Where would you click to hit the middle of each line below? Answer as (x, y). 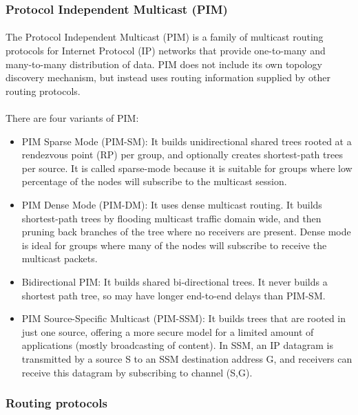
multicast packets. (60, 258)
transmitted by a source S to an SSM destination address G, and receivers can (187, 358)
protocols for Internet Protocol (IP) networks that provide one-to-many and (166, 51)
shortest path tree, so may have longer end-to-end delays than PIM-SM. (173, 295)
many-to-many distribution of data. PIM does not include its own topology (164, 64)
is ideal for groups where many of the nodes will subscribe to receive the (174, 245)
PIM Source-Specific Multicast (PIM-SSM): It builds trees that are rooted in (183, 318)
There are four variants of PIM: (72, 118)
